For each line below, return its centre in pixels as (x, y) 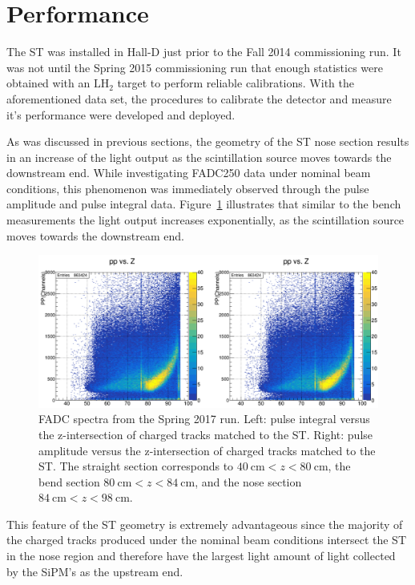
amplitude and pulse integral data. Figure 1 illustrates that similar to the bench (204, 204)
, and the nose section (248, 481)
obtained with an (48, 83)
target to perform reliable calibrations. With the (236, 83)
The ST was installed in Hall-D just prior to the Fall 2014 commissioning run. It (204, 52)
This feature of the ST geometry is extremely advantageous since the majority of (205, 524)
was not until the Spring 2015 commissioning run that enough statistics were (195, 67)
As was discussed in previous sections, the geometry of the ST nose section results (208, 141)
